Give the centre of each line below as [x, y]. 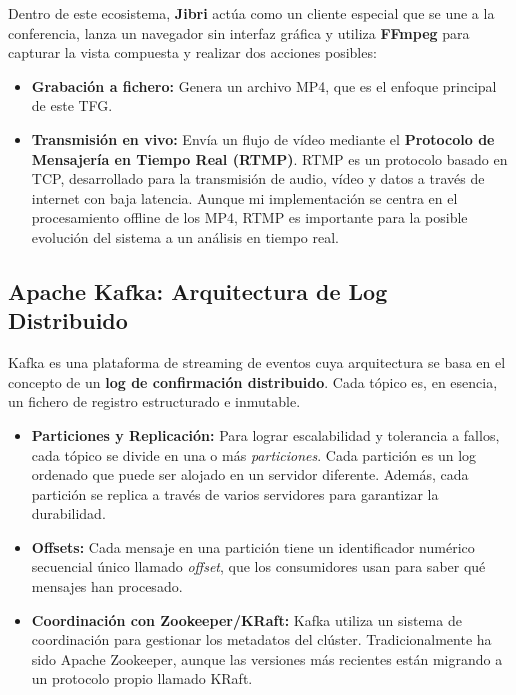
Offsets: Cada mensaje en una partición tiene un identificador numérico [253, 546]
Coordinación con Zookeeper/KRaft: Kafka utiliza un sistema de [246, 619]
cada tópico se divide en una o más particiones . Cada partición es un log [254, 454]
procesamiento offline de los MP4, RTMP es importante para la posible [249, 217]
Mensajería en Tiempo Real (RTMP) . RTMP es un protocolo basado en [269, 158]
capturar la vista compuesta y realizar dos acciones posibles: [192, 52]
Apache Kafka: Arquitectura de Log [198, 290]
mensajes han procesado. [107, 586]
